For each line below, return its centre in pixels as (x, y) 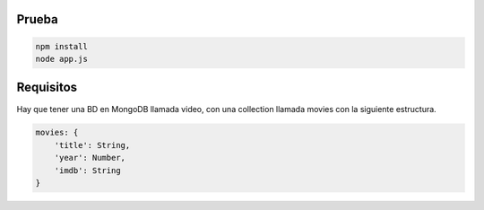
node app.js (62, 59)
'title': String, (92, 145)
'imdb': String (87, 170)
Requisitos (47, 87)
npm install (62, 46)
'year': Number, (90, 158)
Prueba (37, 19)
